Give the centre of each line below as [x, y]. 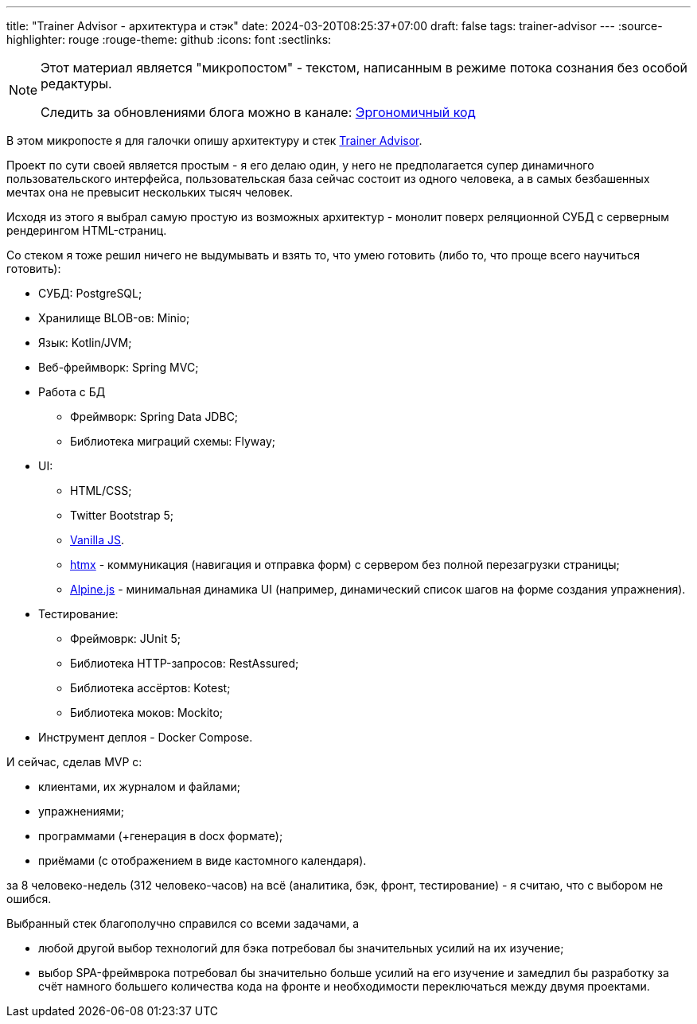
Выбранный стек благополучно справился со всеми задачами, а [183, 923]
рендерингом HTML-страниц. [87, 230]
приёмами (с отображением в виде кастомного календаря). [202, 860]
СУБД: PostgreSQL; [90, 293]
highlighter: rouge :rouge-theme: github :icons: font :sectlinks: [169, 39]
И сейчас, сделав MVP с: [74, 762]
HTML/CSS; [101, 491]
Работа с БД [72, 392]
